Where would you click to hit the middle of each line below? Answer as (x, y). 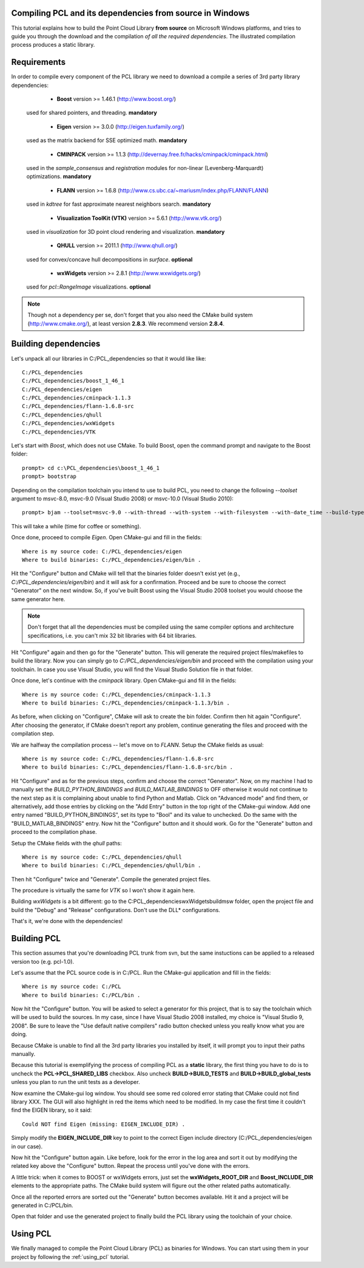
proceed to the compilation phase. (54, 832)
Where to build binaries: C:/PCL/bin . (81, 995)
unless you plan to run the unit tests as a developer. (76, 1082)
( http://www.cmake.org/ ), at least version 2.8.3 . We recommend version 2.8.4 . (126, 323)
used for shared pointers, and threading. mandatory (92, 113)
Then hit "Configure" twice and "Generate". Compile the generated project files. (111, 879)
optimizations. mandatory (59, 177)
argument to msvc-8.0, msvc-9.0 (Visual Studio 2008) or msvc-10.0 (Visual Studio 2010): (122, 499)
